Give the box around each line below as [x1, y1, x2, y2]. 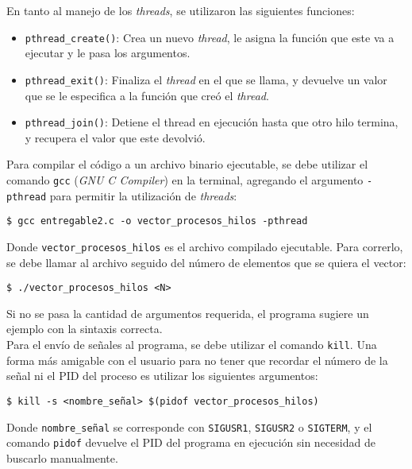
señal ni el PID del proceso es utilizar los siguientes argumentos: [6, 367, 318, 384]
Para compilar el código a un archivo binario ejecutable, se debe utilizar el [6, 156, 368, 172]
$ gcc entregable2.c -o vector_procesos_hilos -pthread [6, 215, 308, 227]
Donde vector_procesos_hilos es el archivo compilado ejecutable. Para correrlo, [6, 238, 403, 254]
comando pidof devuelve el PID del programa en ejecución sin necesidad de [6, 434, 375, 451]
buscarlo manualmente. [6, 449, 118, 466]
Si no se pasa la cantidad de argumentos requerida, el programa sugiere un [6, 304, 369, 321]
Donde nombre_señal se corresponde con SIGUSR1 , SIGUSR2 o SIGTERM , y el [6, 418, 372, 435]
